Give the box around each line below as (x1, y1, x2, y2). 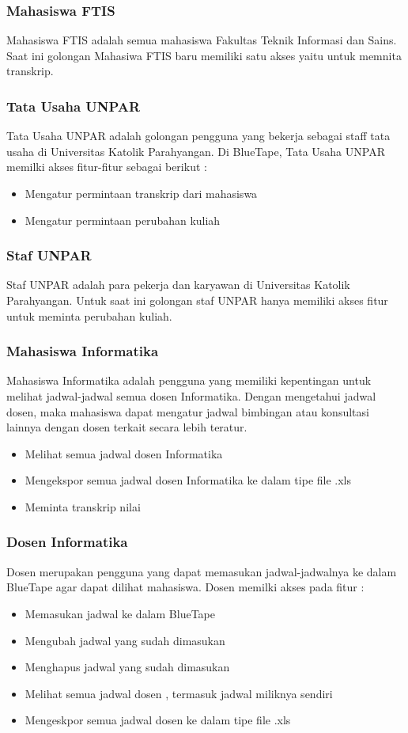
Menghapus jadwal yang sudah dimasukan (25, 659, 230, 675)
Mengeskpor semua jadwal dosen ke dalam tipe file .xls (25, 712, 291, 728)
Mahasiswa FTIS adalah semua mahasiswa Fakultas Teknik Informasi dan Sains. (6, 32, 397, 48)
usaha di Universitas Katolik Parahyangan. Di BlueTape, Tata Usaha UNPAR (6, 142, 385, 159)
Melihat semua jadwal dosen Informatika (25, 445, 223, 461)
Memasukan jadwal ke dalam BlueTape (25, 605, 216, 621)
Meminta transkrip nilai (25, 498, 141, 515)
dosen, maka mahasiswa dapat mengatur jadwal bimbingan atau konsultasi (6, 403, 369, 420)
